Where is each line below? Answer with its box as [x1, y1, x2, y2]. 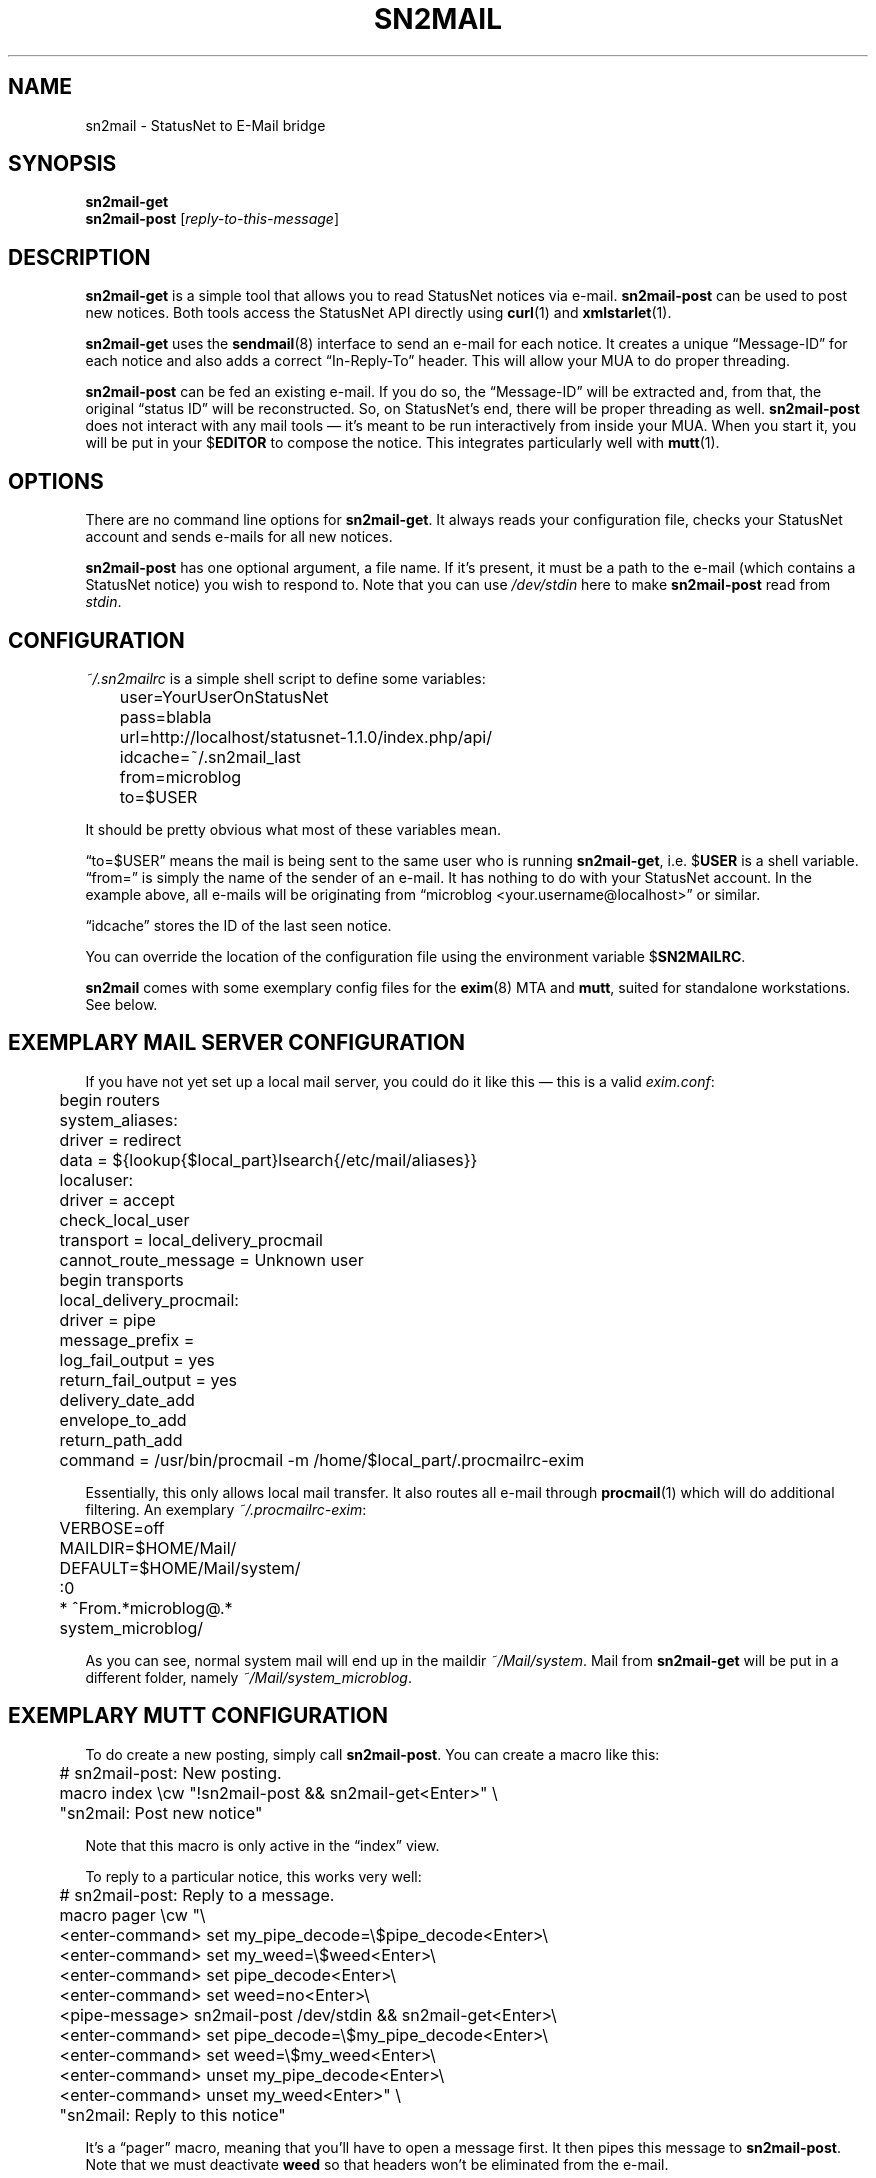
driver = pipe [59, 1309, 156, 1330]
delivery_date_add [59, 1389, 195, 1410]
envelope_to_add [59, 1409, 187, 1430]
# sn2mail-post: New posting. [59, 1762, 282, 1783]
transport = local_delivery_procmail [59, 1229, 323, 1250]
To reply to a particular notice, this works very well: [85, 1867, 422, 1885]
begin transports [59, 1269, 184, 1290]
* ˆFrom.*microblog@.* [59, 1597, 233, 1618]
